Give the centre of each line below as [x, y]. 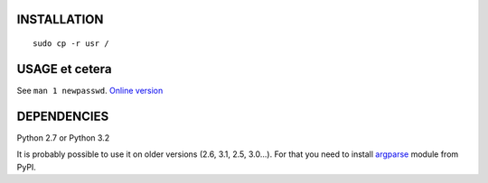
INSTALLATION [60, 19]
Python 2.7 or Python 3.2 [63, 137]
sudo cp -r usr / [71, 44]
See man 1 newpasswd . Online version [90, 90]
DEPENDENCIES [63, 116]
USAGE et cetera [64, 69]
